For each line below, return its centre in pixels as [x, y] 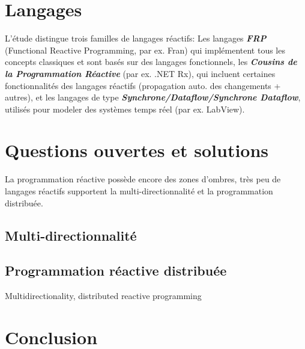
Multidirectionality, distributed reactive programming [103, 296]
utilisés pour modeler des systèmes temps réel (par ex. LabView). [125, 109]
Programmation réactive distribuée [116, 270]
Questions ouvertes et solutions [137, 150]
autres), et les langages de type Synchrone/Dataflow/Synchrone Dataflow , [153, 97]
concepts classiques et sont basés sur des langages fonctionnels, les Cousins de [151, 62]
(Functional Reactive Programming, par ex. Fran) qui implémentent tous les [145, 50]
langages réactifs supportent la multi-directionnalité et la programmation [139, 191]
